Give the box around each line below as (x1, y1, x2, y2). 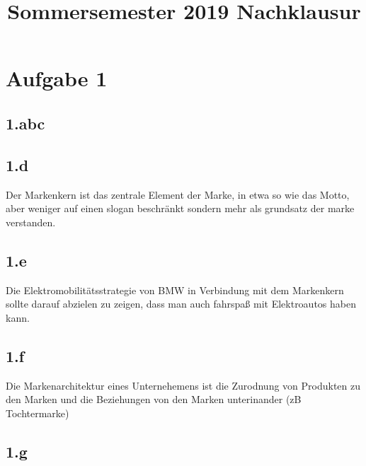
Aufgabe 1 (6, 64, 108, 93)
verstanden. (6, 214, 56, 229)
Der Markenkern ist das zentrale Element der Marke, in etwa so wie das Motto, (6, 187, 350, 202)
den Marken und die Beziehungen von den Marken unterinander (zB (6, 392, 302, 407)
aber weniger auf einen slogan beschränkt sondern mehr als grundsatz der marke (6, 201, 355, 216)
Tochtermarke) (6, 405, 69, 420)
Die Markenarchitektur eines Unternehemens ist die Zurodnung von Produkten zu (6, 378, 361, 392)
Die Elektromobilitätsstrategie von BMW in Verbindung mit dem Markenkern (6, 282, 344, 297)
